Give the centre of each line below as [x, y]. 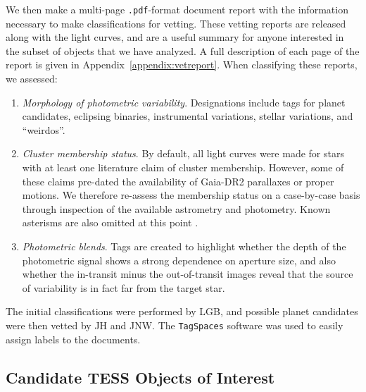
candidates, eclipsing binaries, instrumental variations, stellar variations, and [188, 116]
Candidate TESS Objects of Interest [140, 377]
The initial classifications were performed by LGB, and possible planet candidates [182, 311]
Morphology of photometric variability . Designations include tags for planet [184, 102]
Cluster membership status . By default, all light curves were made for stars [183, 153]
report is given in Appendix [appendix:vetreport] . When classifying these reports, [182, 65]
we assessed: [32, 79]
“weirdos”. [44, 129]
